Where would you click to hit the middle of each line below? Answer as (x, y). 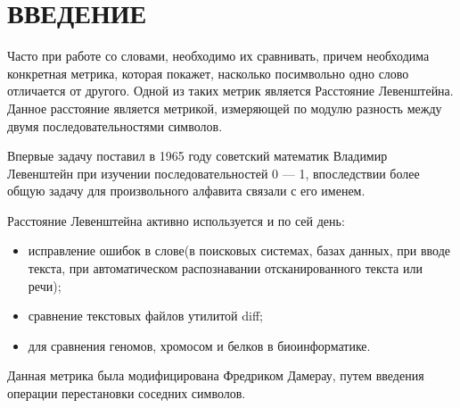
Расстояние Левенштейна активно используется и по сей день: (176, 220)
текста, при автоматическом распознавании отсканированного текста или (225, 268)
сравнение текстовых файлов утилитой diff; (145, 316)
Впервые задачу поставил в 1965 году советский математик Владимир (197, 156)
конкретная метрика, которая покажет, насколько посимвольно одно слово (208, 73)
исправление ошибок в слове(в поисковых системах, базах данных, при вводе (239, 250)
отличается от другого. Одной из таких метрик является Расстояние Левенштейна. (230, 91)
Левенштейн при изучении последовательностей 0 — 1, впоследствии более (214, 173)
